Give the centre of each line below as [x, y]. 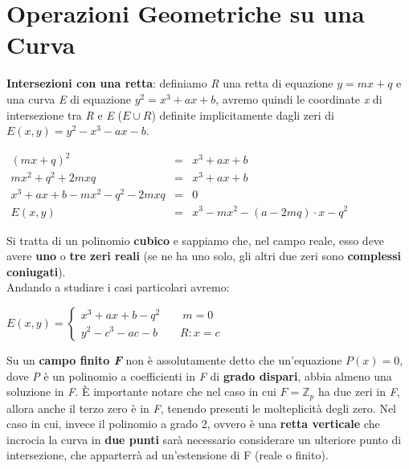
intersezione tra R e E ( [64, 114]
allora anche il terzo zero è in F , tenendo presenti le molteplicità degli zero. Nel [201, 408]
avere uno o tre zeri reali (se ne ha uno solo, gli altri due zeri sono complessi [204, 256]
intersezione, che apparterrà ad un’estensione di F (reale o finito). [168, 455]
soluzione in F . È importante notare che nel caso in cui [141, 392]
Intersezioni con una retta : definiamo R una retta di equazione [170, 83]
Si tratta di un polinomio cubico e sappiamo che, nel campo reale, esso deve [196, 240]
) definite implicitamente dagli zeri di [243, 114]
